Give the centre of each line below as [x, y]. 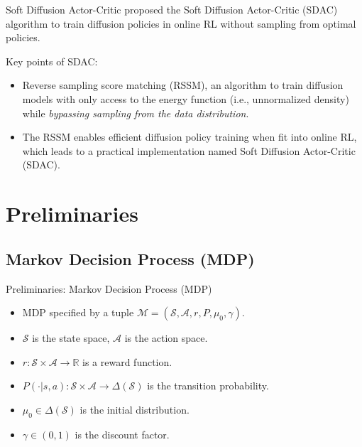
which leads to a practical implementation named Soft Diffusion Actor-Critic [189, 150]
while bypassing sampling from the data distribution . [136, 113]
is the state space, [71, 338]
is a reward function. [127, 361]
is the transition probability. [208, 386]
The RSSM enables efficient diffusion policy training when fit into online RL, [190, 137]
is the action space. [166, 338]
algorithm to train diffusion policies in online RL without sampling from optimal [181, 23]
